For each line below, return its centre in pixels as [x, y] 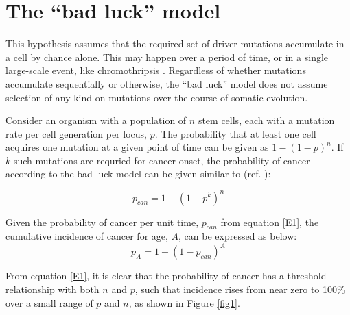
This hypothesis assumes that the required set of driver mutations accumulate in [175, 43]
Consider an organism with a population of [96, 120]
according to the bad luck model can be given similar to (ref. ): [138, 174]
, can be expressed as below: [238, 236]
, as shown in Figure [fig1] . [184, 302]
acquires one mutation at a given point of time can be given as [137, 147]
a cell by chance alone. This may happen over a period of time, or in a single [167, 56]
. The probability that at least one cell [235, 133]
